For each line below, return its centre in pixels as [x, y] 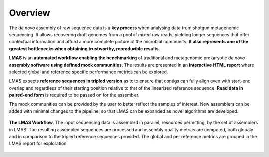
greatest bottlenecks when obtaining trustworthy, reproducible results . [85, 49]
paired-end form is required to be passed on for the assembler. [74, 95]
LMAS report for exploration [38, 143]
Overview [30, 13]
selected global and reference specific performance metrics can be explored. [89, 72]
